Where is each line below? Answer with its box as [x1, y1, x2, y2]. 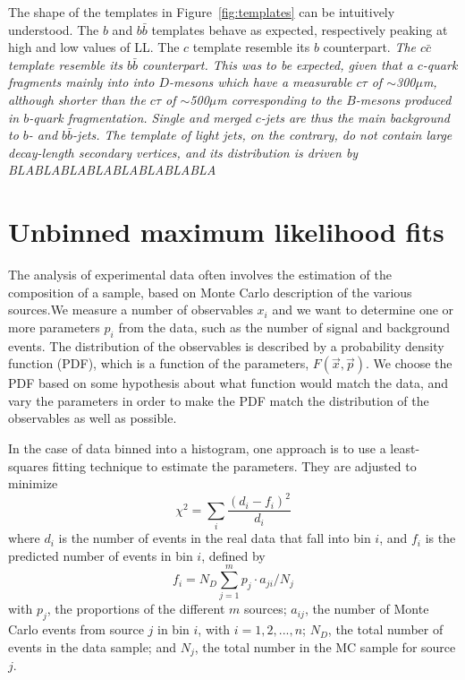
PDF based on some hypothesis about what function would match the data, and [8, 374, 449, 392]
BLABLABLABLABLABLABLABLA [8, 160, 216, 179]
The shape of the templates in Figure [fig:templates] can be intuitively [8, 3, 395, 21]
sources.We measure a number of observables [8, 300, 253, 319]
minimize [8, 474, 58, 493]
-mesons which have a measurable [168, 73, 352, 91]
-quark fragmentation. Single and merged [29, 108, 251, 126]
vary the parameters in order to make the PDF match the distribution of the [8, 391, 429, 409]
